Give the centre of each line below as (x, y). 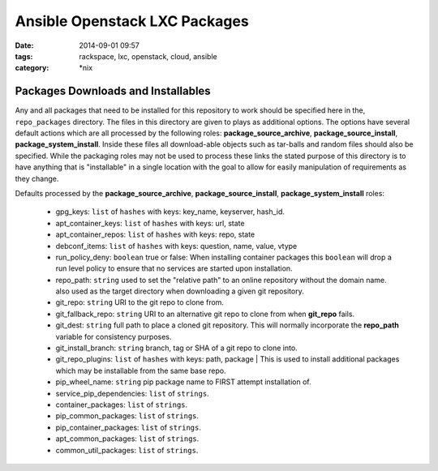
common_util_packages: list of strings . (127, 450)
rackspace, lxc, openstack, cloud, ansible (148, 56)
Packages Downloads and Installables (113, 91)
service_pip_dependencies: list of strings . (133, 393)
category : (32, 68)
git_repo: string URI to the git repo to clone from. (140, 302)
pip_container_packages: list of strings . (129, 427)
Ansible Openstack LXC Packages (132, 21)
